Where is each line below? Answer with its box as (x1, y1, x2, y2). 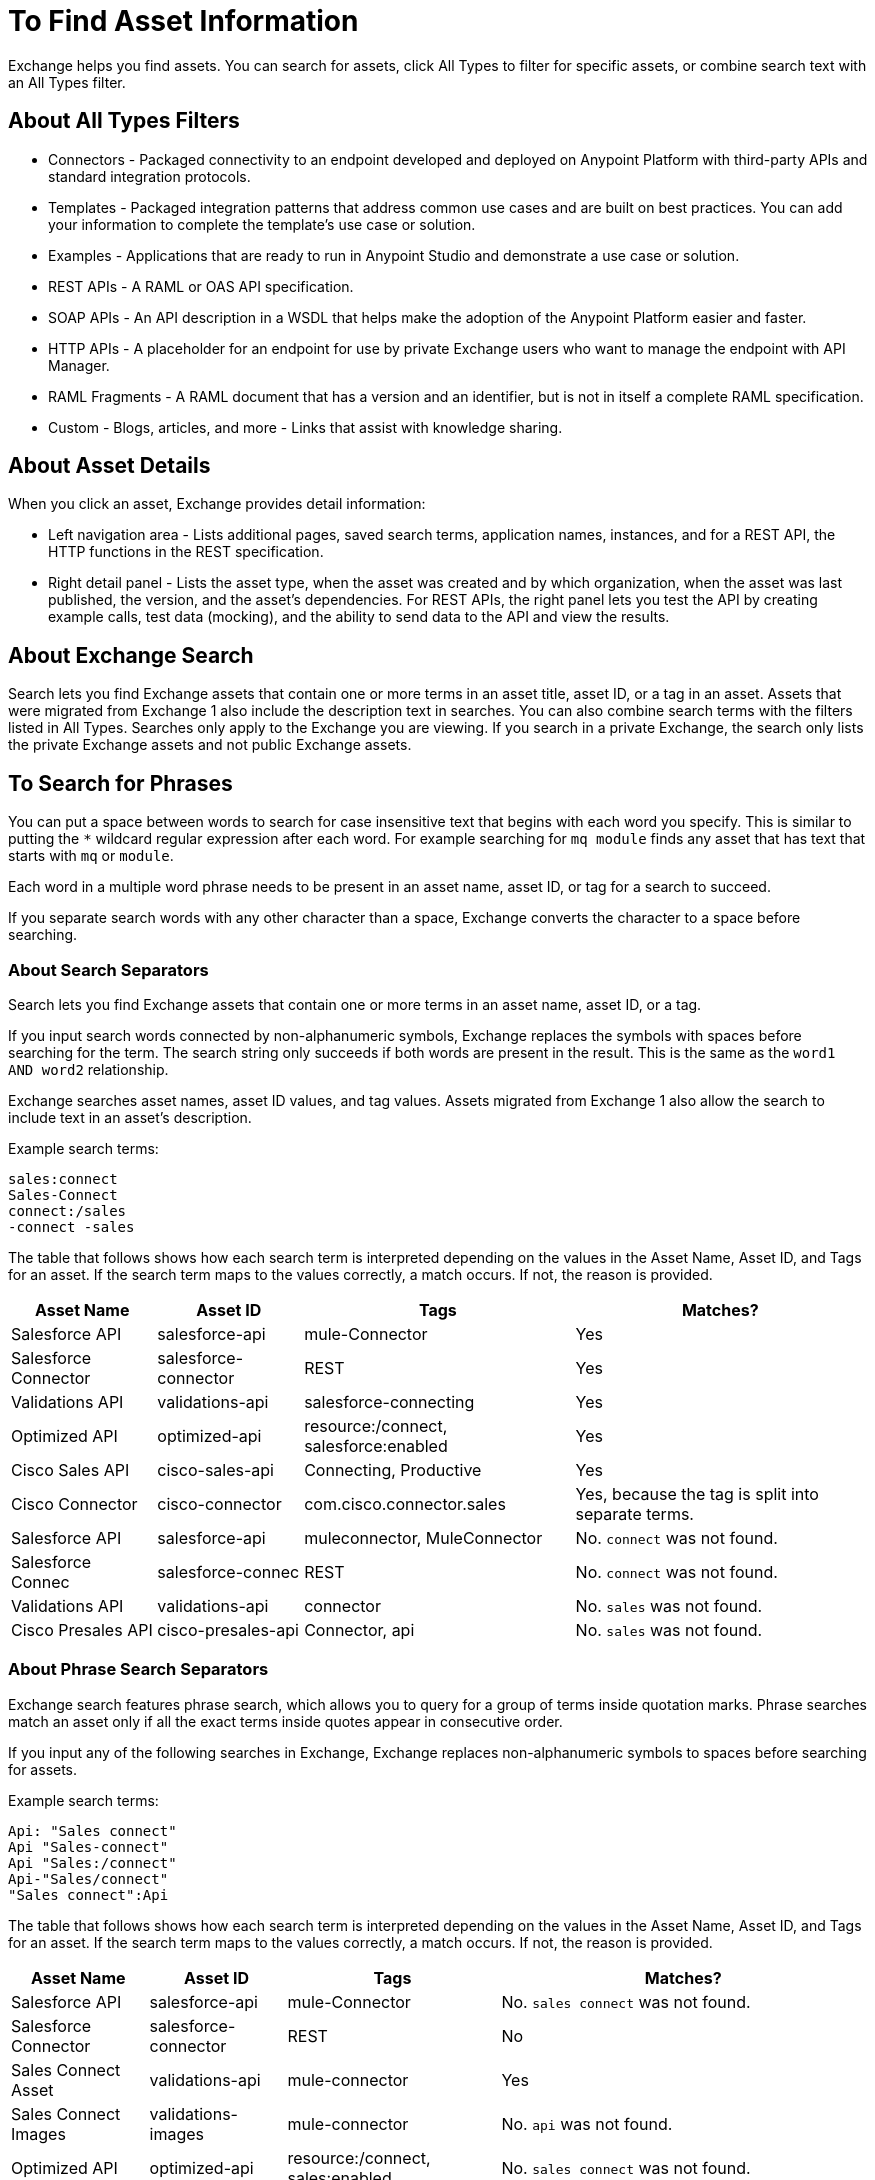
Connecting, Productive (304, 1459, 482, 1480)
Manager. (48, 356, 110, 374)
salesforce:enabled (304, 1435, 448, 1456)
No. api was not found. (501, 2113, 673, 2134)
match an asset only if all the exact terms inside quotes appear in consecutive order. (8, 1712, 563, 1730)
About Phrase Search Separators (8, 1659, 269, 1680)
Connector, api (304, 1619, 415, 1640)
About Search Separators (8, 959, 209, 980)
